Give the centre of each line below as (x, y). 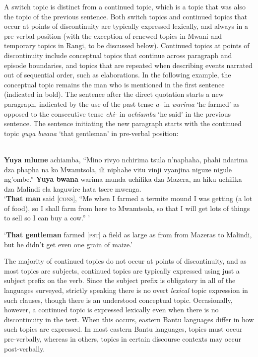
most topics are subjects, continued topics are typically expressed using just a (122, 270)
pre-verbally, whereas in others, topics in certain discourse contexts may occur (123, 339)
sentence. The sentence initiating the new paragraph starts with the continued (123, 123)
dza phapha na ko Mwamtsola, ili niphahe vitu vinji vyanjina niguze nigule (118, 169)
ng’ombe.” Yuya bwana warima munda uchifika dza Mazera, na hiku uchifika (123, 179)
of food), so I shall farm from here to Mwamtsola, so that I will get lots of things (127, 208)
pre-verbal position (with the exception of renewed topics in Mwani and (113, 36)
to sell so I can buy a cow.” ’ (47, 218)
